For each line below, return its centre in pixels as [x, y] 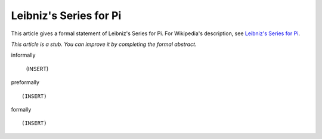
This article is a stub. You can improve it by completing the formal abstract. [104, 44]
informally [23, 55]
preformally [25, 82]
